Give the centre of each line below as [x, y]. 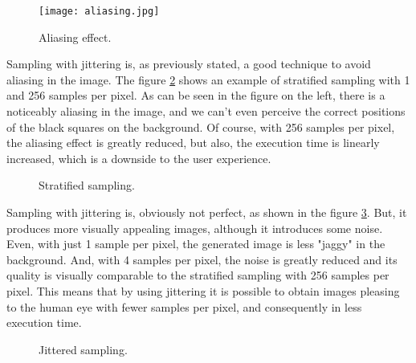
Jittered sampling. [83, 349]
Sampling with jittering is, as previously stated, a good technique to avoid [189, 64]
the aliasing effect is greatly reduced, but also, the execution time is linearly [193, 143]
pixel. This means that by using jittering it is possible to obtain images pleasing [203, 290]
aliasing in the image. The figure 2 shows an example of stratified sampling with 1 [208, 79]
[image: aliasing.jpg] [99, 11]
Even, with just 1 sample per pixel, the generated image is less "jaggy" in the [196, 244]
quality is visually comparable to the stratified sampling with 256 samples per [198, 275]
